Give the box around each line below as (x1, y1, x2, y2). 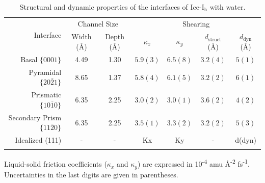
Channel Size (77, 18, 118, 29)
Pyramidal (29, 66, 62, 77)
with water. (209, 2, 246, 12)
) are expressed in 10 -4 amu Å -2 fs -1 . (137, 157, 250, 169)
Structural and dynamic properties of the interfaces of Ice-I (19, 2, 204, 12)
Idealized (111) (15, 135, 62, 145)
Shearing (182, 18, 210, 29)
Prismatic (31, 89, 62, 100)
